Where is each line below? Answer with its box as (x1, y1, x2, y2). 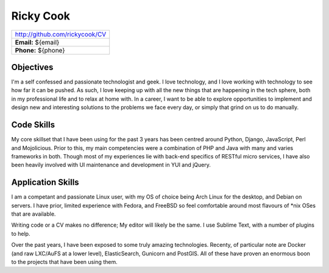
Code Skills (11, 119, 55, 130)
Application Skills (11, 177, 79, 188)
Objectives (11, 62, 54, 73)
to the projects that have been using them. (11, 258, 118, 265)
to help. (11, 230, 30, 237)
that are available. (11, 210, 56, 218)
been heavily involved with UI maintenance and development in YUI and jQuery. (11, 161, 211, 169)
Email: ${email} (15, 38, 60, 46)
